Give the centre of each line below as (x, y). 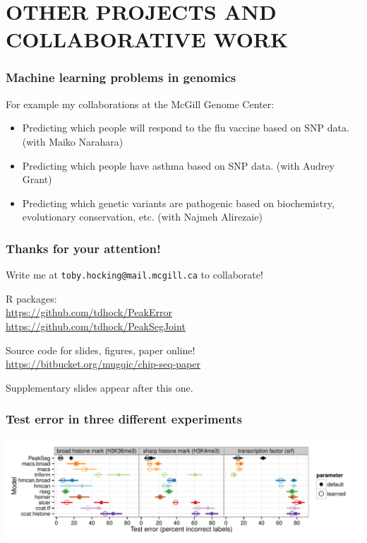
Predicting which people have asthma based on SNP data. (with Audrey (178, 165)
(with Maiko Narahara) (73, 141)
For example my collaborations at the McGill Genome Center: (140, 104)
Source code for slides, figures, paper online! (101, 350)
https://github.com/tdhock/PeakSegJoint (96, 326)
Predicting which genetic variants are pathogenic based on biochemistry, (178, 203)
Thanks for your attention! (83, 248)
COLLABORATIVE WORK (147, 39)
